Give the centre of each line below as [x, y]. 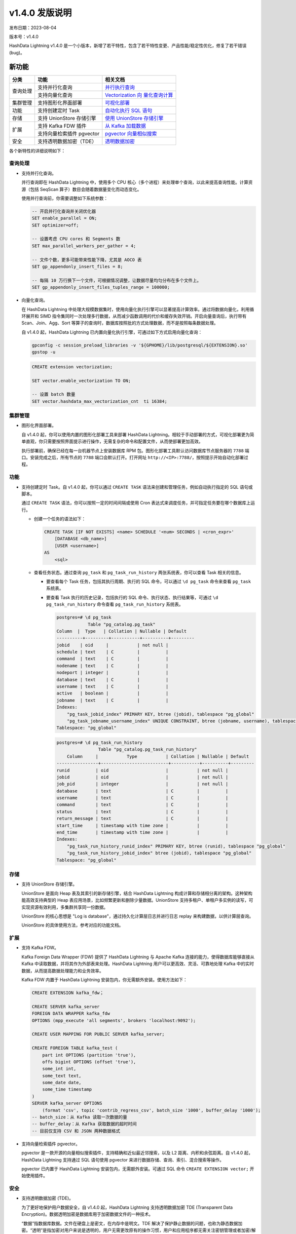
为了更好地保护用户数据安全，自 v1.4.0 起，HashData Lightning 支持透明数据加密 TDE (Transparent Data [127, 1207]
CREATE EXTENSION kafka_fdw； [68, 993]
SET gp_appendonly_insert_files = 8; [77, 267]
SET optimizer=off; [55, 225]
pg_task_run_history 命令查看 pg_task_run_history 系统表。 [115, 604]
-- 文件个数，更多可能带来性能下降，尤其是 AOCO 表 [87, 260]
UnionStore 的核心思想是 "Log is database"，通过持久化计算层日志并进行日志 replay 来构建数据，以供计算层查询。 [137, 916]
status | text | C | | [142, 811]
